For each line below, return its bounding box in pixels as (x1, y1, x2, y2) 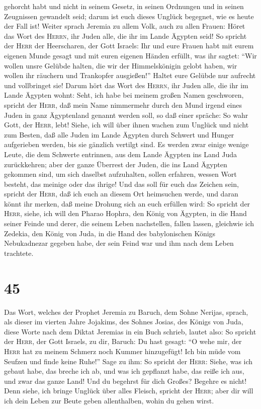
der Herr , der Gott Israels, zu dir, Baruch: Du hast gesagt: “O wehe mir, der (4, 336, 242, 347)
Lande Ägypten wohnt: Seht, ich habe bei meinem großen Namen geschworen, (4, 90, 244, 100)
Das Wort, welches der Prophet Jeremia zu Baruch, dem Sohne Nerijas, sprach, (4, 306, 248, 317)
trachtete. (4, 247, 34, 258)
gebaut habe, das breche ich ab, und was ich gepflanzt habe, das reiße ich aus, (4, 366, 244, 376)
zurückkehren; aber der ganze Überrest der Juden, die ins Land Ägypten (4, 159, 227, 169)
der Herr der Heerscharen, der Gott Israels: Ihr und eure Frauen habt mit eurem (4, 40, 254, 51)
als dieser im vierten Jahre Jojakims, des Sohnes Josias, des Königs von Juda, (4, 316, 243, 327)
